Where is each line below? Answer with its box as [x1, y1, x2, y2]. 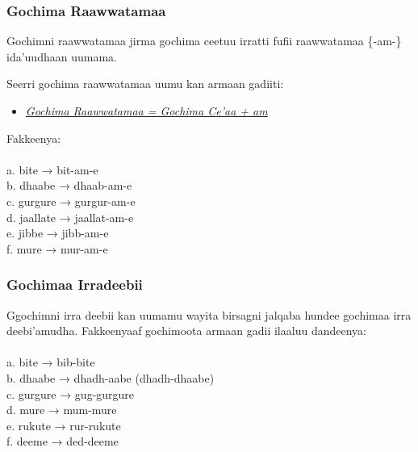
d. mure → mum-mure [6, 401, 117, 418]
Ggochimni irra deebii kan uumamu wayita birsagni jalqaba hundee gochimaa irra [6, 306, 412, 323]
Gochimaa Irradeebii [6, 274, 143, 295]
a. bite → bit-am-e [6, 161, 98, 178]
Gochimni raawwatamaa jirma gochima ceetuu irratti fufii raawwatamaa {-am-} [6, 32, 402, 49]
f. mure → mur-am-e [6, 240, 108, 257]
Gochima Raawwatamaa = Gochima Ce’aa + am [25, 103, 268, 119]
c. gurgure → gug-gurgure [6, 385, 135, 402]
